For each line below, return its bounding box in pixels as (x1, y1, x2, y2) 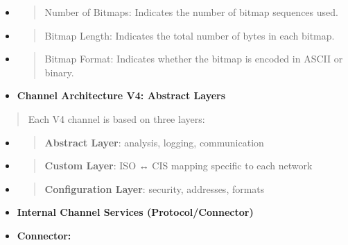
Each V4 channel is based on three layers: (28, 111, 205, 126)
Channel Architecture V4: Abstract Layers (17, 88, 226, 103)
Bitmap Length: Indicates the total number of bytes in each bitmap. (44, 28, 335, 42)
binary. (44, 65, 74, 79)
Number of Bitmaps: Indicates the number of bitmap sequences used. (44, 5, 338, 19)
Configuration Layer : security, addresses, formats (44, 181, 265, 196)
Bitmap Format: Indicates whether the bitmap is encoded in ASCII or (44, 51, 343, 66)
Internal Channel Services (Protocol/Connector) (17, 205, 254, 219)
